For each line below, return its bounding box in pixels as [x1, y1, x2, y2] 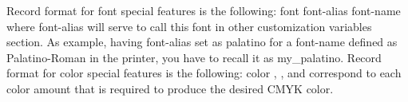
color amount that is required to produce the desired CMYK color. [6, 80, 334, 96]
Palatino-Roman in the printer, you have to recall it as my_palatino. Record [6, 49, 382, 65]
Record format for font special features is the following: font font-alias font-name [6, 2, 401, 18]
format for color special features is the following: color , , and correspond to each [6, 65, 402, 81]
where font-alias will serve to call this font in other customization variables [6, 18, 372, 34]
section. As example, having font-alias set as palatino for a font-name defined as [6, 33, 398, 50]
